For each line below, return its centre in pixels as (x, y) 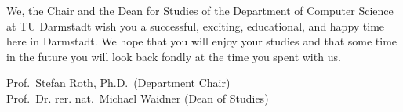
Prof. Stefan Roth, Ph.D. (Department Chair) (118, 83)
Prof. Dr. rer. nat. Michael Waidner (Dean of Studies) (138, 98)
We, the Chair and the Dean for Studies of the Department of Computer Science (200, 10)
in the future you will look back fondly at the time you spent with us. (174, 56)
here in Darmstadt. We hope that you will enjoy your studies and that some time (202, 41)
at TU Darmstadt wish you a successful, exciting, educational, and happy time (196, 25)
